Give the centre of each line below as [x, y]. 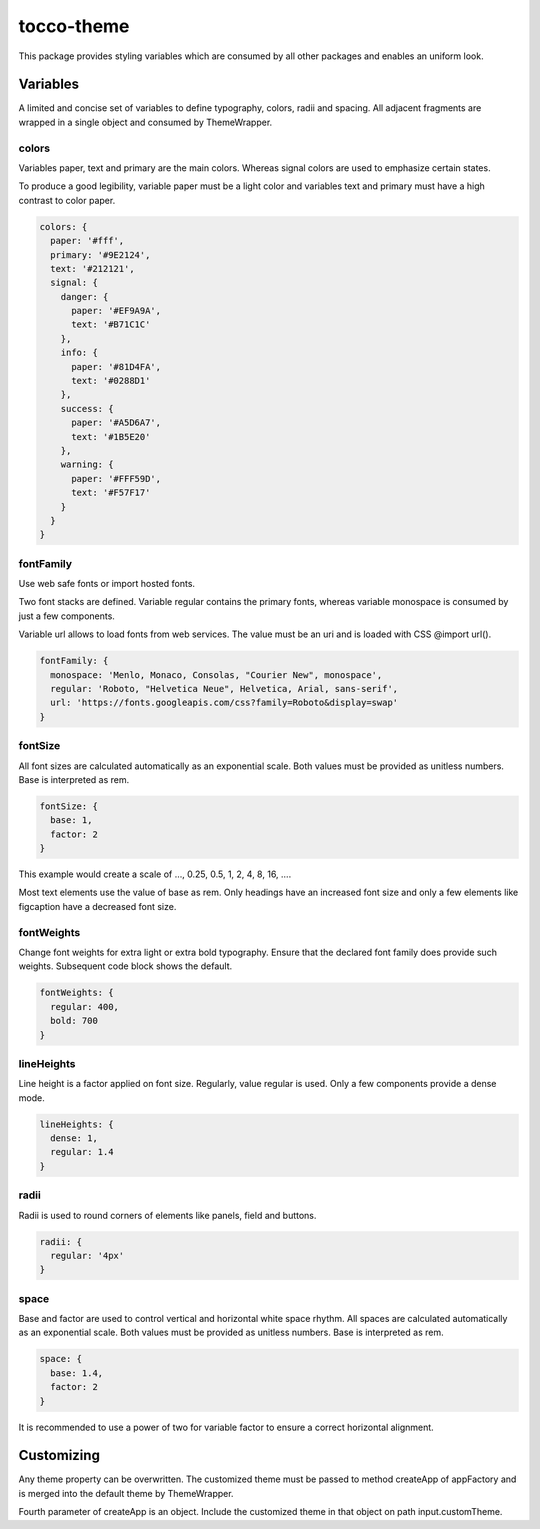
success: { [87, 408]
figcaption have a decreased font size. [97, 906]
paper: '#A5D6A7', [116, 423]
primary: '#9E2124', [100, 254]
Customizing [59, 1455]
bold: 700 [74, 1021]
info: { [79, 353]
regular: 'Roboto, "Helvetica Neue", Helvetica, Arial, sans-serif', [224, 689]
